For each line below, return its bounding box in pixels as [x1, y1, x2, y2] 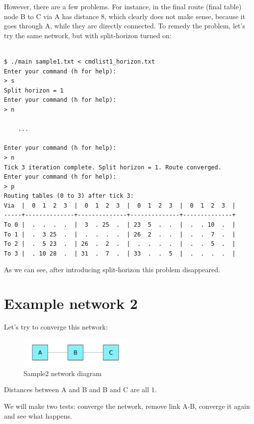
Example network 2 [4, 293, 138, 313]
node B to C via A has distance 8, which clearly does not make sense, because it [4, 11, 246, 21]
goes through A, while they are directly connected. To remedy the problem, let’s [4, 21, 245, 31]
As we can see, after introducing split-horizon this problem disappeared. [4, 264, 220, 275]
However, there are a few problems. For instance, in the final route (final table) [4, 1, 242, 11]
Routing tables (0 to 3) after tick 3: [4, 192, 134, 200]
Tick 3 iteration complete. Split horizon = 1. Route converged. [4, 164, 222, 171]
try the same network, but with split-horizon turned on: [4, 30, 172, 40]
